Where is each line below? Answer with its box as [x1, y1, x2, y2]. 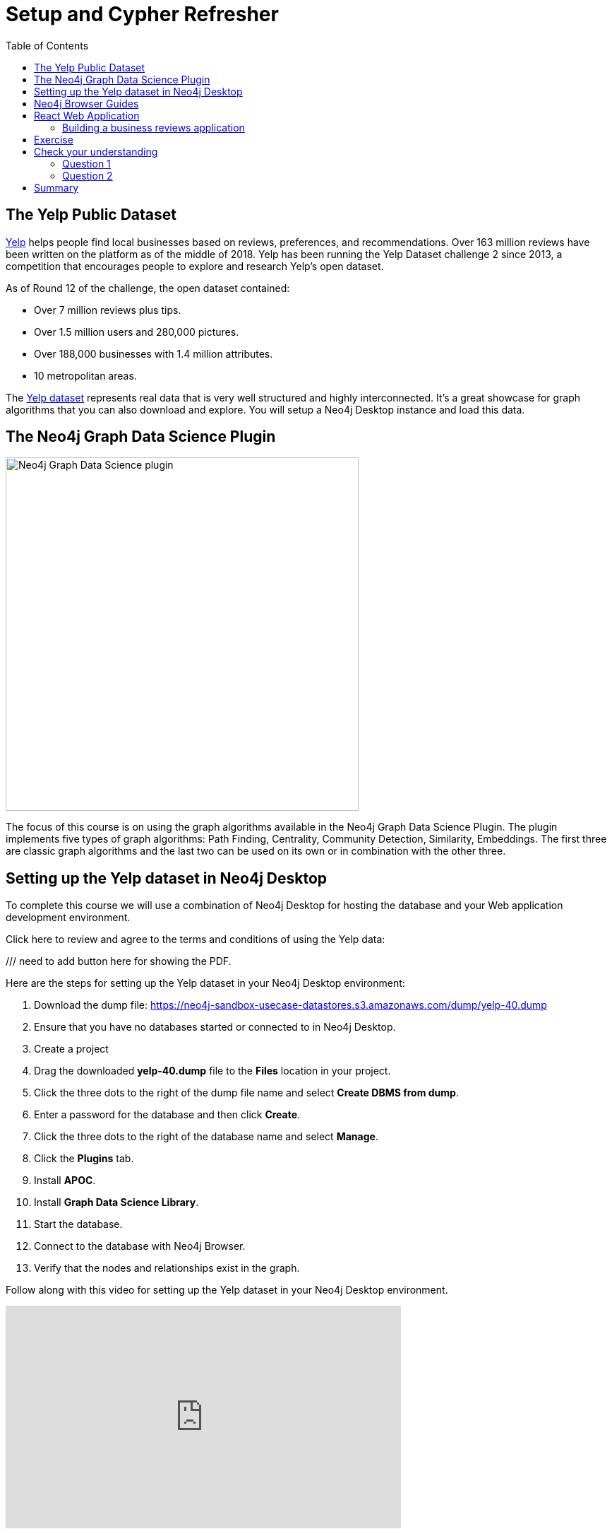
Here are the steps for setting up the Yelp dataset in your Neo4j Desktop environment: [6, 977, 405, 990]
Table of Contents [6, 39, 89, 52]
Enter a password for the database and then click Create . [34, 1108, 301, 1121]
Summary [34, 181, 79, 194]
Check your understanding [34, 145, 158, 158]
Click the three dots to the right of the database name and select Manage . [34, 1130, 378, 1143]
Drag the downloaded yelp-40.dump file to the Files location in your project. [34, 1065, 391, 1077]
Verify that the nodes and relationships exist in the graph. [34, 1262, 300, 1275]
